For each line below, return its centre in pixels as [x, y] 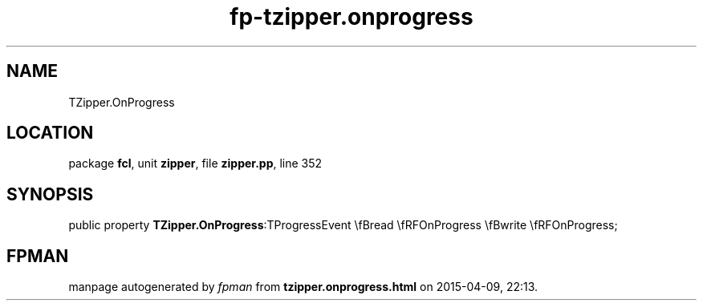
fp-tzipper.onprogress [351, 17]
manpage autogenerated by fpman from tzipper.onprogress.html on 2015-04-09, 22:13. [303, 287]
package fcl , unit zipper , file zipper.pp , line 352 [195, 164]
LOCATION [50, 133]
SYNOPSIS [50, 194]
